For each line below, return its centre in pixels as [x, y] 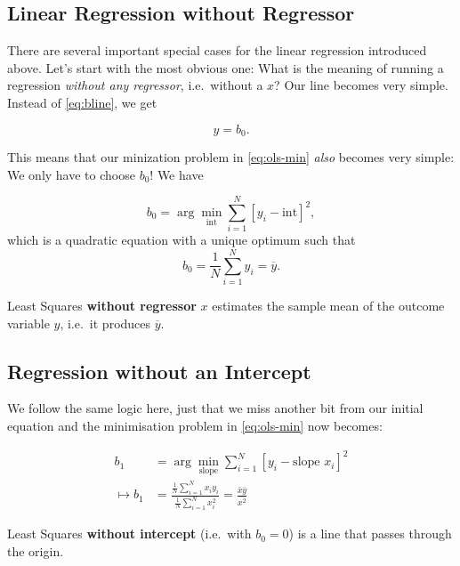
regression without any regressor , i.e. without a [135, 85]
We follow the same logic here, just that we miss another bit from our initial [215, 408]
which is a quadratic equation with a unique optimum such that [182, 240]
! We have [177, 174]
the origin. [36, 550]
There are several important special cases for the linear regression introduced [217, 50]
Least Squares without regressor [102, 306]
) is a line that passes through [370, 534]
